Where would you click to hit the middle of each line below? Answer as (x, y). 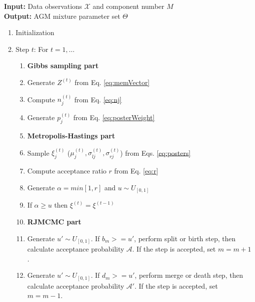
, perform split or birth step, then (185, 238)
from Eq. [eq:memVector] (112, 82)
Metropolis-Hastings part (71, 136)
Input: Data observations (43, 6)
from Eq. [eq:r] (136, 171)
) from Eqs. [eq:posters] (155, 152)
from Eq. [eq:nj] (98, 99)
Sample (38, 152)
